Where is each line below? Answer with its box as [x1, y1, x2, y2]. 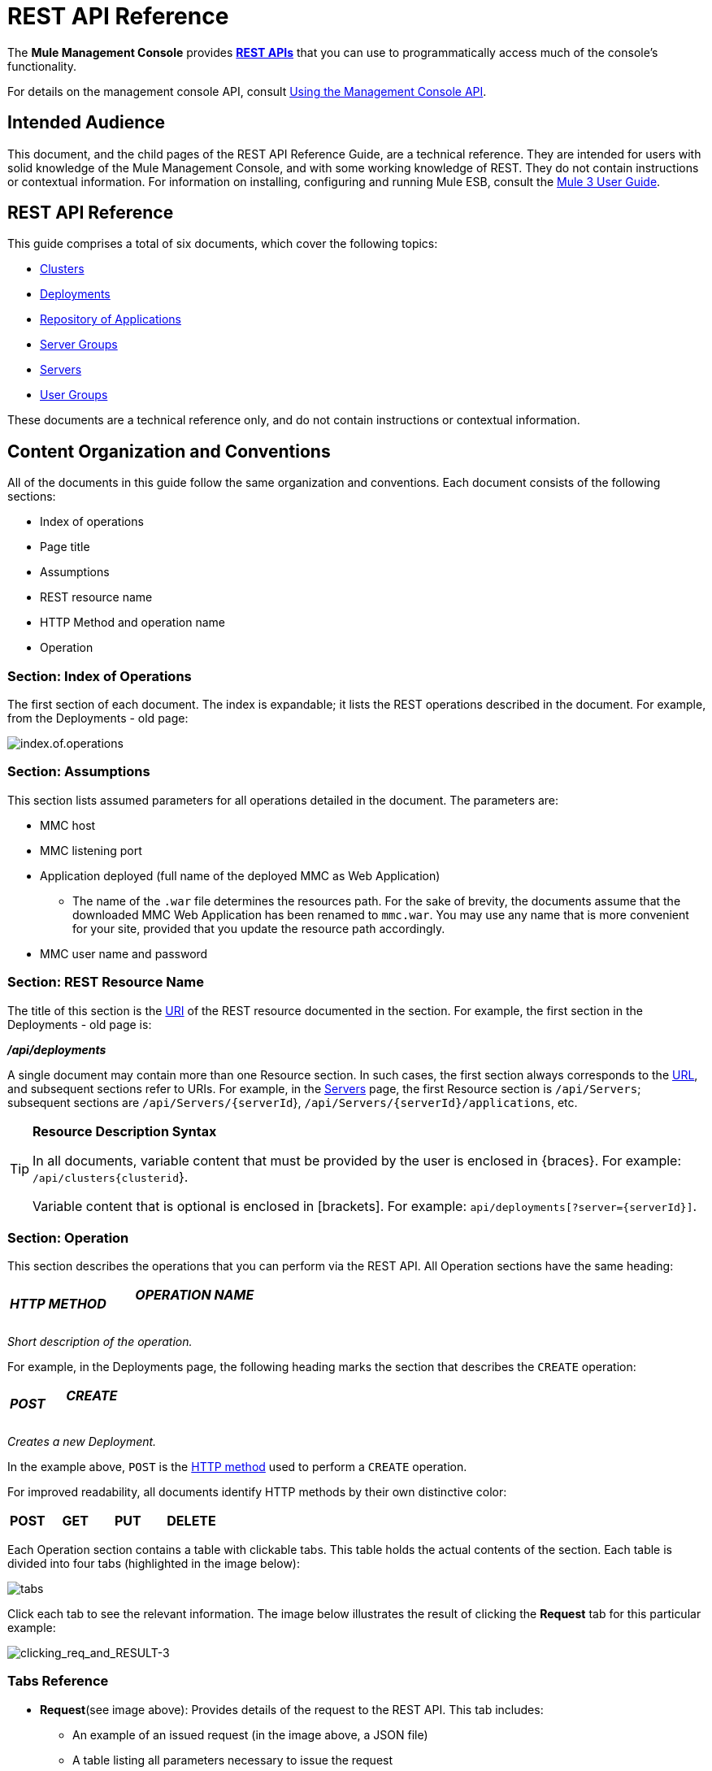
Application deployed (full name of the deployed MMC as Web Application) [40, 868, 441, 883]
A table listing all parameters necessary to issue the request [72, 1752, 393, 1767]
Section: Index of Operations [7, 667, 192, 684]
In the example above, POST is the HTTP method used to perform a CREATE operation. [7, 1459, 467, 1474]
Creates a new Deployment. [7, 1434, 157, 1448]
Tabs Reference [7, 1673, 109, 1690]
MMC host [40, 818, 96, 832]
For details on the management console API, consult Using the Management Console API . [7, 84, 487, 98]
